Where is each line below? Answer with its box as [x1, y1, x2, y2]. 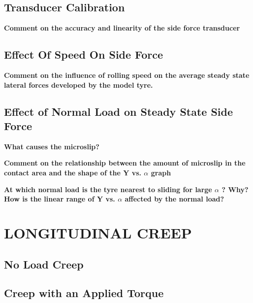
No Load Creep [4, 256, 84, 271]
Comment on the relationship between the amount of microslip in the [4, 158, 246, 168]
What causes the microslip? [4, 141, 99, 151]
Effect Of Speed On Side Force [4, 47, 163, 62]
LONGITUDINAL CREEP [4, 222, 192, 242]
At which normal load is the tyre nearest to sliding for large [4, 184, 212, 194]
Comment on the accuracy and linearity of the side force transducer [4, 23, 240, 33]
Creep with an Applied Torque [4, 285, 164, 301]
